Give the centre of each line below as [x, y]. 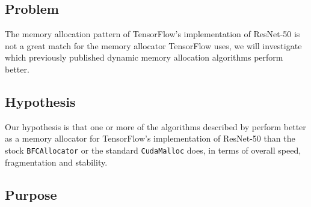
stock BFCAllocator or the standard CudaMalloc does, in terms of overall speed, [153, 150]
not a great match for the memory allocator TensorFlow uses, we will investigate [153, 45]
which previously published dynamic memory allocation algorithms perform [144, 57]
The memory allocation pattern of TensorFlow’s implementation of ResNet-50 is [152, 34]
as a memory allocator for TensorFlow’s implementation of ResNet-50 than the [150, 138]
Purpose [31, 194]
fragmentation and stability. [56, 162]
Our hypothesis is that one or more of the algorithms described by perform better [155, 126]
